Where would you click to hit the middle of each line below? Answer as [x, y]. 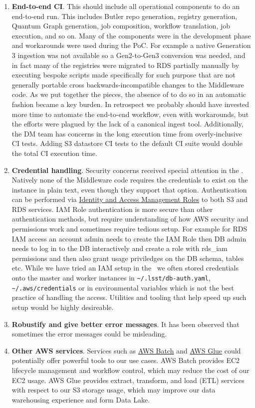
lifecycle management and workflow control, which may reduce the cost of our [130, 370]
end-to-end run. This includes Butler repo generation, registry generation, [125, 16]
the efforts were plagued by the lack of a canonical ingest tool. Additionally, [127, 124]
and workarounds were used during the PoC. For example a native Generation [131, 45]
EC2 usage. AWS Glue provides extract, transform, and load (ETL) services [128, 380]
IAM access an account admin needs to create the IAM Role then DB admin [129, 238]
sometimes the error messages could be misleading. [89, 334]
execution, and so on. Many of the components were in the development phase [131, 35]
